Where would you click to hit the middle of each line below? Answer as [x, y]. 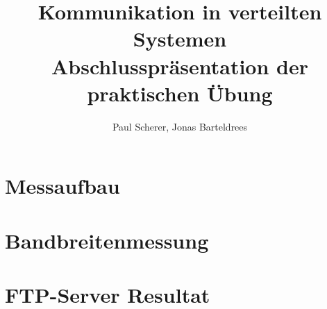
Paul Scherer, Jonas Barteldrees [180, 126]
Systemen [180, 39]
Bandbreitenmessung [107, 240]
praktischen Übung [180, 93]
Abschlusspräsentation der [180, 66]
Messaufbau [62, 186]
